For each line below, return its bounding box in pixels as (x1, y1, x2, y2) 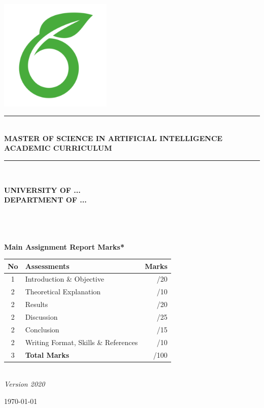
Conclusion (25, 324, 59, 334)
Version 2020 (4, 379, 45, 389)
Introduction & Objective (25, 274, 104, 284)
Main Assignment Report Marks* (4, 241, 124, 252)
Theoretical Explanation (25, 286, 101, 297)
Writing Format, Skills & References (25, 336, 138, 347)
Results (25, 299, 48, 310)
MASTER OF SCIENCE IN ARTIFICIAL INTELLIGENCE (4, 132, 223, 143)
